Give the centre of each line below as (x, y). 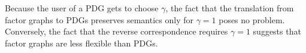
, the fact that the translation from (230, 8)
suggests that (277, 31)
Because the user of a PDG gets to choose (82, 8)
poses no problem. (252, 19)
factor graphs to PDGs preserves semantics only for (99, 19)
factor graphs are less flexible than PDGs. (81, 43)
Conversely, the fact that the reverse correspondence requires (116, 31)
